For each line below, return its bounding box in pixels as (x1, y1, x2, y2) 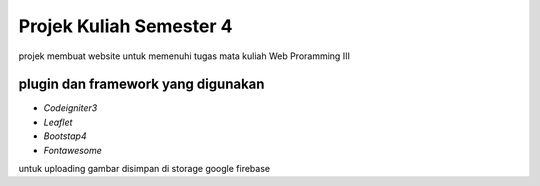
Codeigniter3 (43, 102, 98, 114)
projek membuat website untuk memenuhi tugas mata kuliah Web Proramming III (18, 50, 350, 62)
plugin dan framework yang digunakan (18, 76, 265, 93)
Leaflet (43, 116, 73, 128)
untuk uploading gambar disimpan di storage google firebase (18, 163, 270, 175)
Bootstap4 (43, 130, 87, 142)
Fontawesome (43, 144, 102, 156)
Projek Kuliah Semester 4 (18, 15, 233, 37)
